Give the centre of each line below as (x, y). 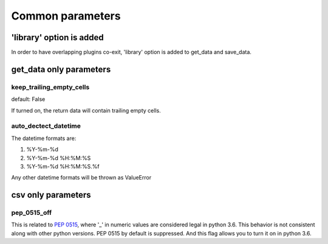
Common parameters (66, 16)
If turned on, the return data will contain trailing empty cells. (86, 110)
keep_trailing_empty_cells (50, 87)
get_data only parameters (61, 69)
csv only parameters (51, 195)
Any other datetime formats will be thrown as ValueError (81, 178)
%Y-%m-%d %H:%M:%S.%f (63, 166)
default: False (28, 99)
